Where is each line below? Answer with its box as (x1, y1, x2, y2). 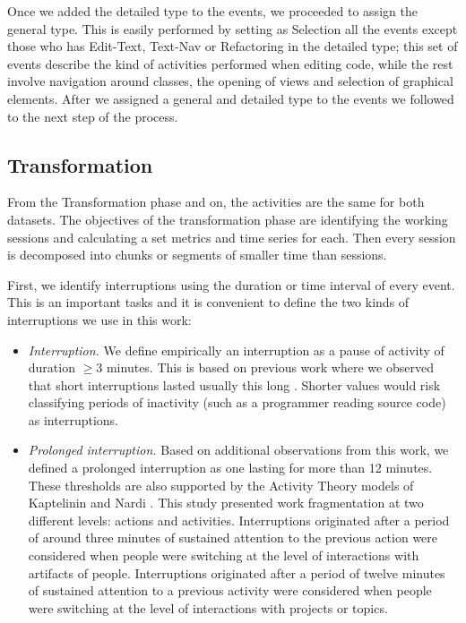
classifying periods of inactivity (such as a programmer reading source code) (28, 393, 446, 412)
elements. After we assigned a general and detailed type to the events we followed (7, 89, 454, 107)
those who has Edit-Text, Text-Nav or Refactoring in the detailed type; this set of (7, 37, 458, 55)
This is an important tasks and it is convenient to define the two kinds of (7, 293, 410, 311)
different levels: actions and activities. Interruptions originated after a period (28, 510, 450, 529)
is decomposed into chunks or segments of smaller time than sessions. (7, 245, 387, 264)
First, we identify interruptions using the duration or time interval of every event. (7, 275, 455, 294)
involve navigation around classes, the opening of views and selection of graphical (7, 72, 453, 90)
